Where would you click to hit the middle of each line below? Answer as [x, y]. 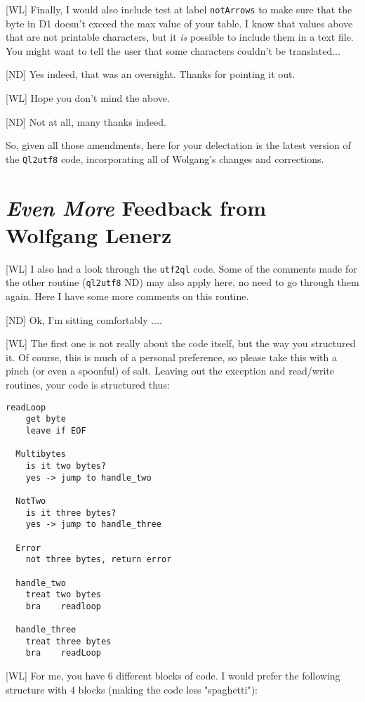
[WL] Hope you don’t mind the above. [88, 98]
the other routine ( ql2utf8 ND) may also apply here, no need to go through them [182, 282]
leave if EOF [56, 430]
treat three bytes [68, 641]
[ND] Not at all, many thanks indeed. [86, 121]
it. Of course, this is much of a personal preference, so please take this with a [171, 357]
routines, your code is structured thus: [88, 385]
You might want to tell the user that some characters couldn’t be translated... [173, 50]
